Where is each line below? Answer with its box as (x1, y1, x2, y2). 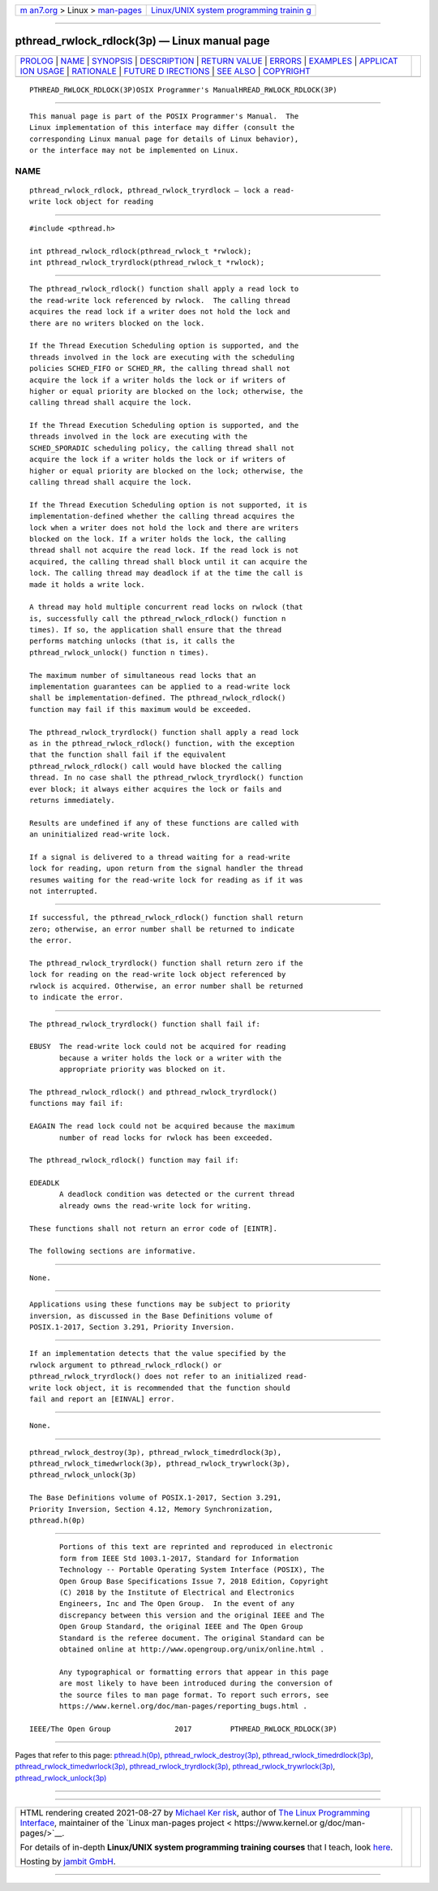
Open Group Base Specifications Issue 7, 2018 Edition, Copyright (59, 1576, 329, 1586)
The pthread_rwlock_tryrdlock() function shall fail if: (29, 1019, 261, 1029)
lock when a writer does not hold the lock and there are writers (29, 523, 299, 532)
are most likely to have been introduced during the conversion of (59, 1679, 333, 1688)
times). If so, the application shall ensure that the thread (29, 625, 282, 635)
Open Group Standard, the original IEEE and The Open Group (59, 1622, 303, 1631)
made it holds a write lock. (29, 580, 145, 589)
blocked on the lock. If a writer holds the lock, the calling (29, 534, 286, 543)
